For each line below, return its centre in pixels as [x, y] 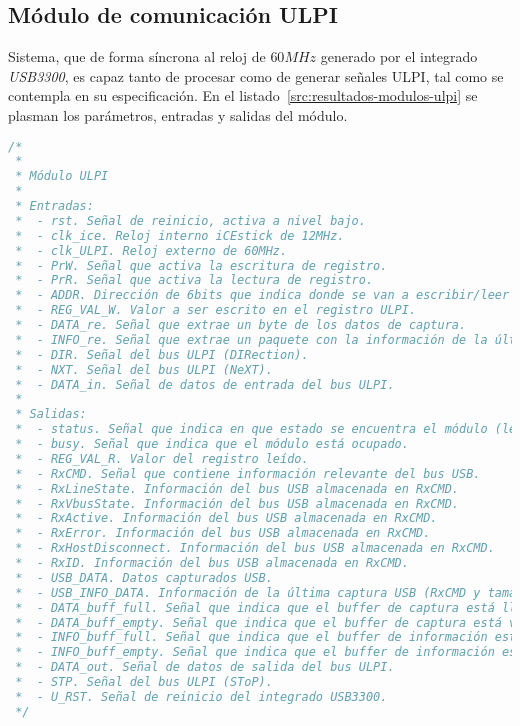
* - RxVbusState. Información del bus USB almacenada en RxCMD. [237, 503]
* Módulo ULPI [62, 176]
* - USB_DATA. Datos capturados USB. [144, 577]
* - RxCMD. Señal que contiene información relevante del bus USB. [248, 473]
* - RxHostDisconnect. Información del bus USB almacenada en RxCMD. [255, 548]
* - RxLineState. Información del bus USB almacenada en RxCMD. [237, 488]
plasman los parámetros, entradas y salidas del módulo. [178, 114]
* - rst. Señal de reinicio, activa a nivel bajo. [190, 220]
